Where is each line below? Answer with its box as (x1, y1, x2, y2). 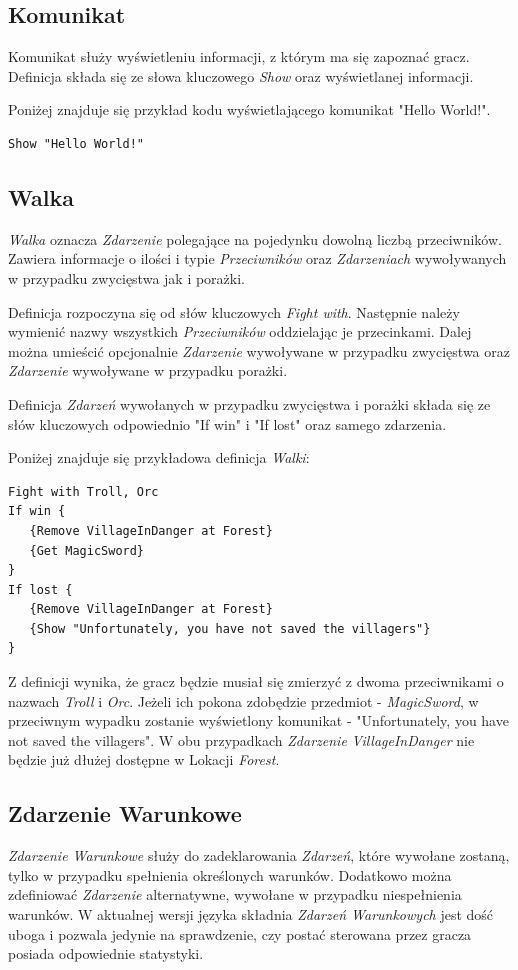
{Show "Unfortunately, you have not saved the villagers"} (29, 621, 431, 636)
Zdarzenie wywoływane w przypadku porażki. (8, 360, 288, 381)
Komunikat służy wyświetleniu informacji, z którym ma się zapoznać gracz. (8, 46, 470, 67)
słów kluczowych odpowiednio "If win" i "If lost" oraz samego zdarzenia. (8, 413, 447, 434)
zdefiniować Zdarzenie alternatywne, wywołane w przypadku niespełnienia (8, 884, 462, 905)
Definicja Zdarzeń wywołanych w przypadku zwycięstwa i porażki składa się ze (8, 393, 491, 414)
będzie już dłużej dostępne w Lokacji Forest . (8, 749, 280, 770)
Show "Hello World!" (8, 136, 145, 151)
